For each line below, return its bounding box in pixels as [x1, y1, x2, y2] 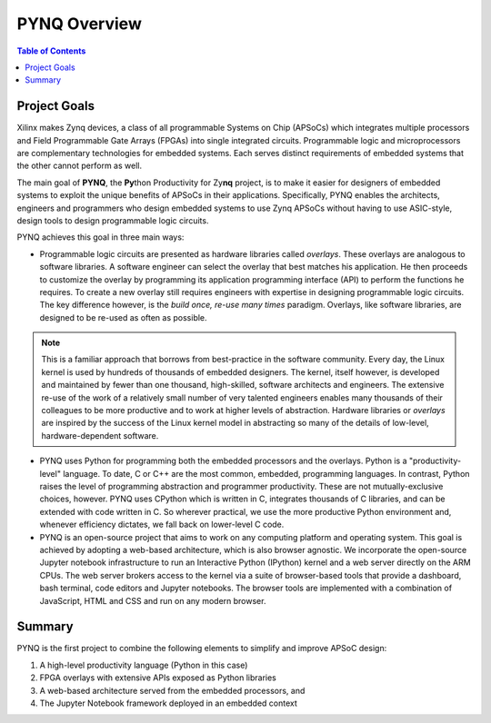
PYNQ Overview [16, 14, 143, 34]
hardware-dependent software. [41, 430, 159, 441]
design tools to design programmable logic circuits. [16, 214, 209, 226]
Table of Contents [16, 45, 86, 56]
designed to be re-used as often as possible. [39, 312, 208, 322]
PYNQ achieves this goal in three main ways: [16, 232, 185, 243]
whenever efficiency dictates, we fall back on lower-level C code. [39, 519, 285, 530]
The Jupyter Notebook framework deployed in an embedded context [39, 698, 297, 708]
